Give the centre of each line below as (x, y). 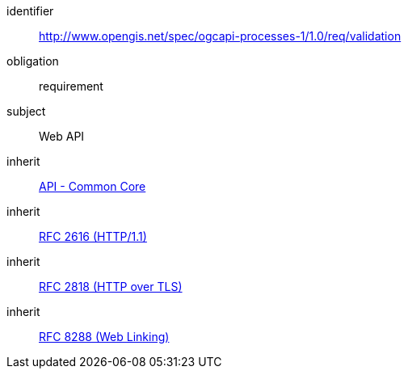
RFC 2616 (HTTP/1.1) (93, 236)
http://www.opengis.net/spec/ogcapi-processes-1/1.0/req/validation (220, 36)
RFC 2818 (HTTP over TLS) (111, 287)
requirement (71, 86)
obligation (33, 61)
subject (26, 111)
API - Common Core (93, 186)
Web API (62, 136)
